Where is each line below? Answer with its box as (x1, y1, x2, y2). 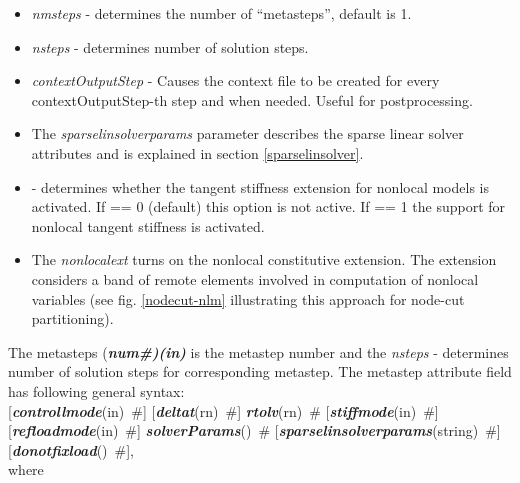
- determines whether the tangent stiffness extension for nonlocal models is (31, 176, 489, 197)
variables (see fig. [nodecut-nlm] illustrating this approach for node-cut (31, 288, 465, 309)
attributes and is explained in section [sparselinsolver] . (31, 142, 364, 163)
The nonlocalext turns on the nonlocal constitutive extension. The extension (31, 249, 497, 270)
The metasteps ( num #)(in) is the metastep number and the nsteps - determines (8, 341, 509, 362)
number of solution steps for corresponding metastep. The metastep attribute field (8, 361, 512, 382)
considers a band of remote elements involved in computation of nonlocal (31, 268, 479, 289)
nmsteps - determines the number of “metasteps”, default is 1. (31, 3, 412, 23)
